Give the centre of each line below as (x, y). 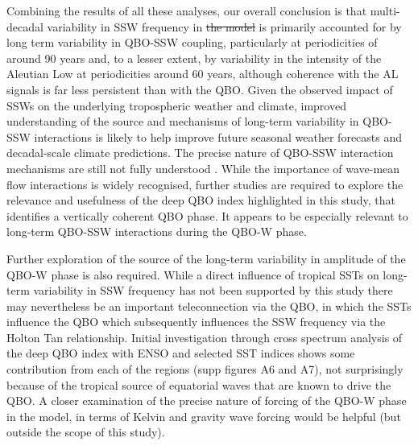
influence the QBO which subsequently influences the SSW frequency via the (196, 322)
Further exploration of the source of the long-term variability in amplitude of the (206, 258)
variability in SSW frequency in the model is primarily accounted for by (224, 26)
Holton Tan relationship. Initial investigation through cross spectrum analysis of (205, 337)
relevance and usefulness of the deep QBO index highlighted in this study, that (201, 200)
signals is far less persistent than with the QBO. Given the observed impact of (200, 89)
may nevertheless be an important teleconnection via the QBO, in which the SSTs (209, 306)
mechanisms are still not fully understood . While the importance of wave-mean (203, 168)
